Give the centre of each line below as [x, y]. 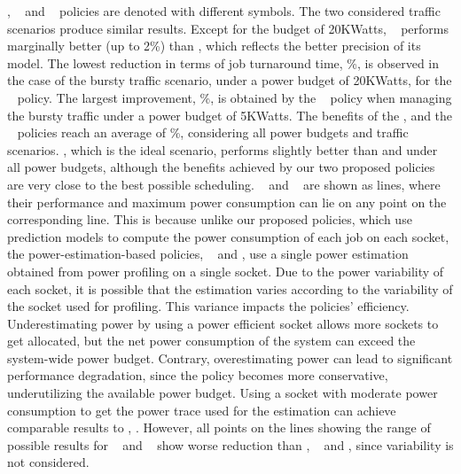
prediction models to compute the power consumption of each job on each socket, [228, 236]
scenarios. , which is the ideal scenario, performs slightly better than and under [223, 149]
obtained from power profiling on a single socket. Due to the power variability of [226, 271]
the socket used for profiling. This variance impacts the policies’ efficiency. [208, 306]
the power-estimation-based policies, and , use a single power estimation [208, 254]
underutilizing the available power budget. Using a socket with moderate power [223, 393]
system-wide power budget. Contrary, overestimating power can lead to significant [230, 357]
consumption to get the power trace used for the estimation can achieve [202, 410]
